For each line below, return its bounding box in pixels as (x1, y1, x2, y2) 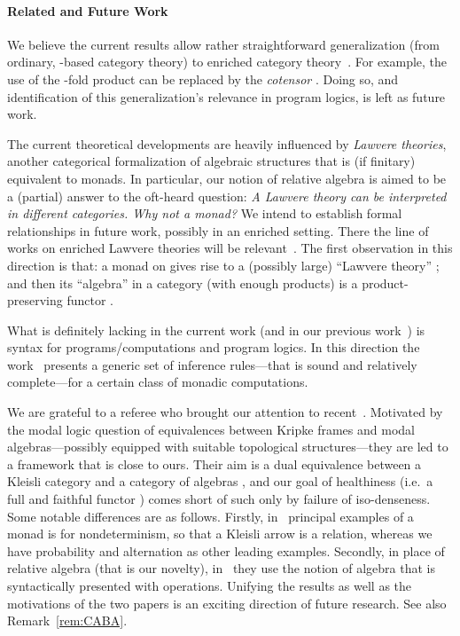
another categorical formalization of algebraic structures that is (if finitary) (7, 152, 416, 170)
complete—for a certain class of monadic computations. (7, 373, 308, 391)
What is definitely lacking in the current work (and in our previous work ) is (7, 320, 425, 339)
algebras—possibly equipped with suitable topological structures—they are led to (7, 437, 448, 456)
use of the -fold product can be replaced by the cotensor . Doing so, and (7, 69, 399, 88)
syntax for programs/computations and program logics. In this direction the (7, 338, 420, 357)
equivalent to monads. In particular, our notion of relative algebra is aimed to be (7, 169, 447, 187)
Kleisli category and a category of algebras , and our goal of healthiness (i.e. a (7, 472, 433, 491)
